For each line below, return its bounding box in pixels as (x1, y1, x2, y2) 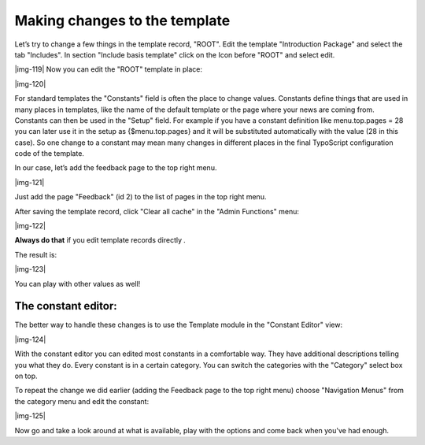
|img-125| (14, 411, 46, 421)
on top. (14, 371, 39, 381)
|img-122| (14, 221, 46, 231)
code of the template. (14, 149, 84, 158)
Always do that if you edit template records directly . (14, 235, 187, 245)
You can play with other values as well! (14, 279, 141, 288)
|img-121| (14, 177, 45, 187)
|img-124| (14, 335, 46, 344)
